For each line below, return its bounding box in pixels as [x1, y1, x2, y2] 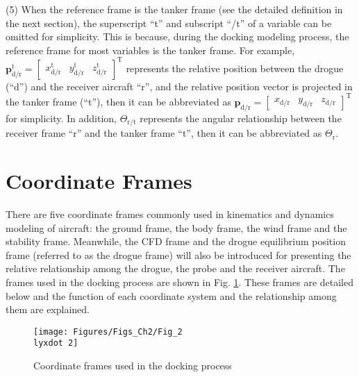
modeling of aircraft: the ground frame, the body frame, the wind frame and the [6, 220, 347, 235]
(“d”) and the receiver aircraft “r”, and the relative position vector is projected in [6, 78, 353, 93]
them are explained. [6, 302, 90, 317]
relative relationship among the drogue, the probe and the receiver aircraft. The [6, 261, 345, 276]
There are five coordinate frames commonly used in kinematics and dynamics [6, 206, 334, 221]
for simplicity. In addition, [6, 110, 117, 125]
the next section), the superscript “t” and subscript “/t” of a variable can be [6, 15, 332, 30]
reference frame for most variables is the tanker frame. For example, [6, 42, 295, 57]
